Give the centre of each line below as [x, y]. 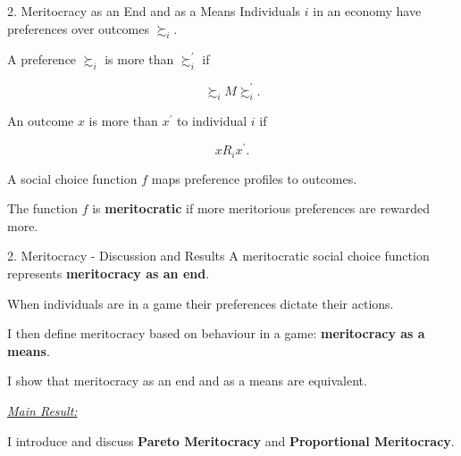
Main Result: [42, 410]
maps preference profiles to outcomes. [254, 178]
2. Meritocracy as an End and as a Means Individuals [154, 11]
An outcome [41, 121]
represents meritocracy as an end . [109, 273]
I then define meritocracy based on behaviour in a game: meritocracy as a [216, 333]
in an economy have [367, 11]
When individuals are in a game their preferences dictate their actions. [201, 303]
